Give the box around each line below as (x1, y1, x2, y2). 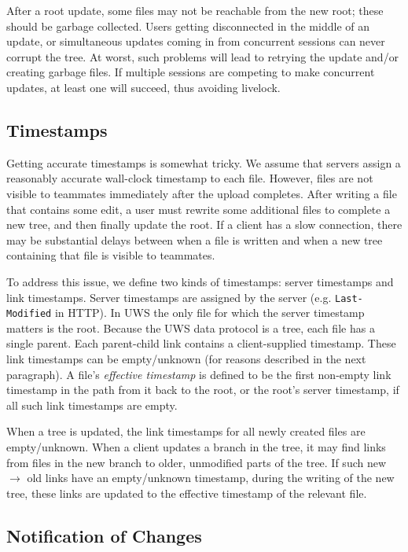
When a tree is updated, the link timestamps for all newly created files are (6, 423, 366, 440)
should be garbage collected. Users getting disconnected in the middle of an (6, 17, 369, 34)
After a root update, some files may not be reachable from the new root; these (6, 2, 384, 18)
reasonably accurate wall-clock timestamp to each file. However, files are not (6, 170, 373, 186)
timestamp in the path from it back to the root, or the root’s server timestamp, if (6, 381, 399, 398)
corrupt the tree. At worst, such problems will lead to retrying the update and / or (6, 48, 399, 64)
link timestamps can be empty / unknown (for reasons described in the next (6, 351, 366, 367)
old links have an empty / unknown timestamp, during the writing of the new (27, 469, 395, 486)
